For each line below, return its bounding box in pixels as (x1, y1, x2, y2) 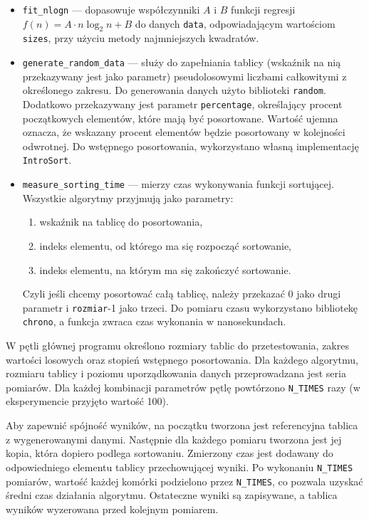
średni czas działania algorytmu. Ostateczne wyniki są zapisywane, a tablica (6, 488, 338, 502)
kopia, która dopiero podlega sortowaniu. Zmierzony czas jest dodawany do (6, 446, 333, 461)
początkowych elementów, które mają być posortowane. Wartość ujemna (22, 110, 338, 125)
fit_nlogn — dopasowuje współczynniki (22, 2, 200, 16)
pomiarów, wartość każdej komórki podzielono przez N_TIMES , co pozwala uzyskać (6, 473, 363, 488)
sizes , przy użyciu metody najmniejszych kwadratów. (22, 31, 259, 46)
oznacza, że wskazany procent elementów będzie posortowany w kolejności (22, 125, 345, 140)
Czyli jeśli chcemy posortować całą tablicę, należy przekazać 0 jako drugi (22, 286, 341, 301)
